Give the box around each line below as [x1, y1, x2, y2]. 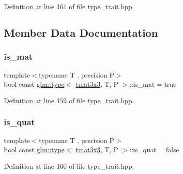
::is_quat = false [129, 144, 179, 155]
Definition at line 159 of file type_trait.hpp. [4, 95, 134, 105]
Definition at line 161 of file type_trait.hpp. [4, 1, 134, 11]
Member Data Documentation [4, 25, 158, 40]
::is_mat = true [129, 79, 177, 89]
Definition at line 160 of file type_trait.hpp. [4, 160, 134, 171]
